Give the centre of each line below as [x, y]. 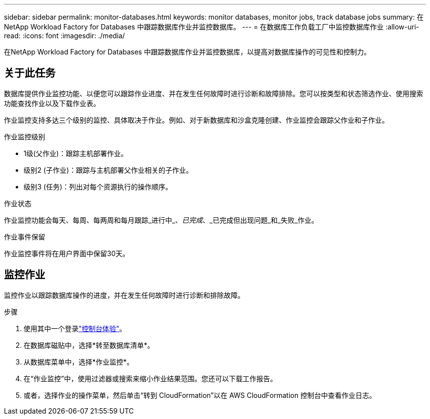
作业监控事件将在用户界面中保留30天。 [67, 253]
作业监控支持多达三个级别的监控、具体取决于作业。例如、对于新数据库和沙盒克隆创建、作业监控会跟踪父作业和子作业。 [196, 120]
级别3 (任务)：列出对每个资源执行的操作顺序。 [98, 186]
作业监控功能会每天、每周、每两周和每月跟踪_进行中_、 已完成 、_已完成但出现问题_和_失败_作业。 [161, 220]
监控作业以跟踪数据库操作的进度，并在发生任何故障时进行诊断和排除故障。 [124, 295]
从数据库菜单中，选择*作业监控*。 [79, 362]
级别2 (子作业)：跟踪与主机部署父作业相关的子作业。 [108, 170]
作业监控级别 [25, 136]
